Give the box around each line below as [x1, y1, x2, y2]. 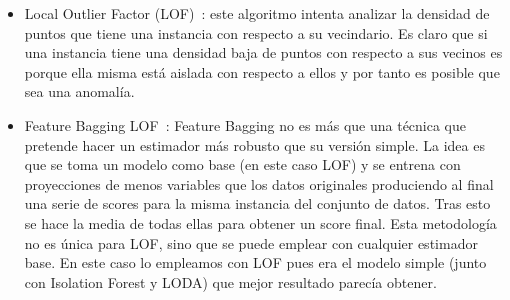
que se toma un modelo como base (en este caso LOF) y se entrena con [24, 154, 461, 175]
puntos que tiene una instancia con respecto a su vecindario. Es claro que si [24, 22, 488, 43]
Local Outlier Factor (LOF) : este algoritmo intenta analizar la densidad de [24, 3, 490, 23]
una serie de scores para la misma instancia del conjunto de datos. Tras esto [24, 193, 491, 214]
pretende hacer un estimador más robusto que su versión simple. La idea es [24, 134, 485, 155]
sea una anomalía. [24, 81, 135, 102]
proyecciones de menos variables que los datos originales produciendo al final [24, 173, 494, 194]
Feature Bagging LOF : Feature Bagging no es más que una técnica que [24, 114, 467, 135]
